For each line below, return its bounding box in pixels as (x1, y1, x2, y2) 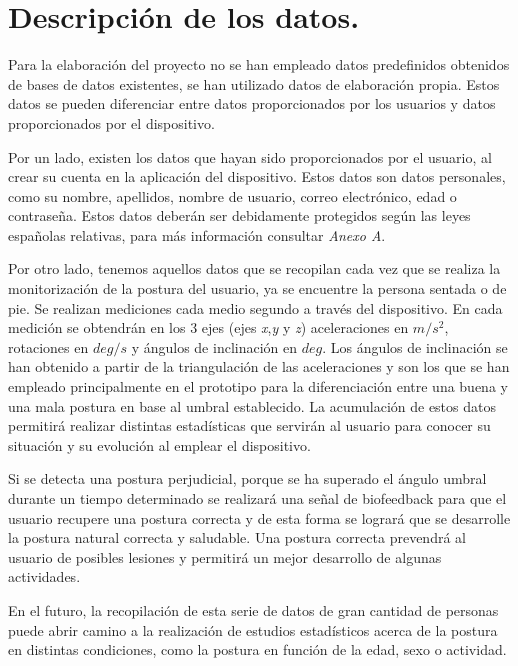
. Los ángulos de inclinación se (322, 336, 508, 357)
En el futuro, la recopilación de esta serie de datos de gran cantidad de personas (8, 599, 499, 620)
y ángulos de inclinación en (131, 336, 297, 357)
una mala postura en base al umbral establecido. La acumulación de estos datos (8, 395, 496, 416)
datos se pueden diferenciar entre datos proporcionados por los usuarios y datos (8, 93, 496, 114)
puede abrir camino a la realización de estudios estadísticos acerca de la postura (8, 619, 498, 640)
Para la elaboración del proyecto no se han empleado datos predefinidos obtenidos (8, 54, 510, 75)
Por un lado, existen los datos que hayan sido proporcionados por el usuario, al (8, 146, 492, 167)
